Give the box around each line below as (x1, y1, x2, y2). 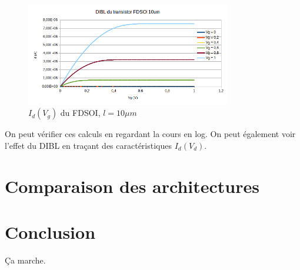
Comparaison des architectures (5, 174, 259, 198)
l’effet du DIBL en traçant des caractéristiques (5, 139, 172, 152)
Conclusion (5, 220, 96, 244)
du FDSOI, (60, 106, 101, 119)
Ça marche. (5, 254, 46, 266)
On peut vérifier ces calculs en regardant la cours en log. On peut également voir (5, 128, 296, 140)
